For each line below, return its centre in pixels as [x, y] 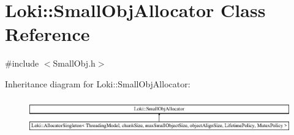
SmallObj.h [74, 63]
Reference [47, 34]
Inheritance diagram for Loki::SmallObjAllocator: [98, 83]
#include [22, 63]
